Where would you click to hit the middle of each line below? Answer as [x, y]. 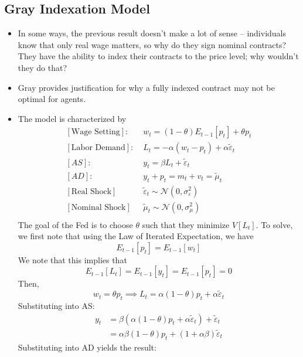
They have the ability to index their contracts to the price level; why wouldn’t [158, 56]
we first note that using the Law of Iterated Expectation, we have [136, 236]
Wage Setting [96, 132]
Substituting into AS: [56, 305]
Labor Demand [98, 148]
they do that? [42, 67]
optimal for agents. [52, 99]
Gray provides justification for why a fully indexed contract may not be [146, 87]
